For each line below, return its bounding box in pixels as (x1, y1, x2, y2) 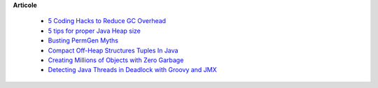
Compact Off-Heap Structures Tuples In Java (48, 46, 178, 54)
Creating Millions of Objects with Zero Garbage (48, 56, 184, 64)
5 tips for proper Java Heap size (48, 27, 141, 35)
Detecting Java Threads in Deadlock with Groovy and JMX (48, 66, 217, 74)
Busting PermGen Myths (48, 36, 119, 45)
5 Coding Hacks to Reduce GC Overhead (48, 17, 167, 25)
